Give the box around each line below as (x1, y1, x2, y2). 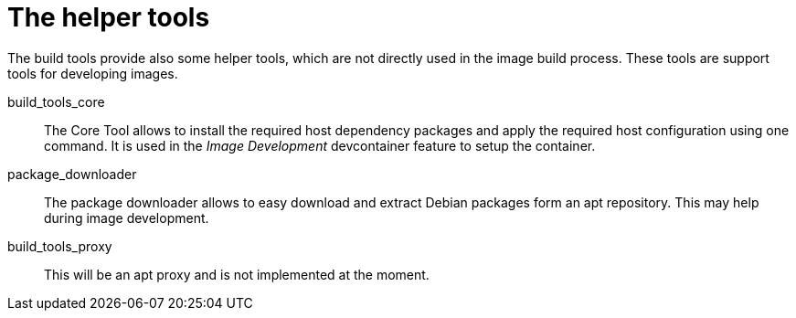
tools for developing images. (7, 65, 178, 81)
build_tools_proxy (7, 238, 112, 254)
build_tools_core (7, 93, 105, 110)
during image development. (44, 209, 209, 226)
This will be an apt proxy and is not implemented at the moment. (44, 266, 430, 282)
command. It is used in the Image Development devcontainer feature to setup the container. (44, 137, 596, 154)
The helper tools (7, 2, 210, 33)
